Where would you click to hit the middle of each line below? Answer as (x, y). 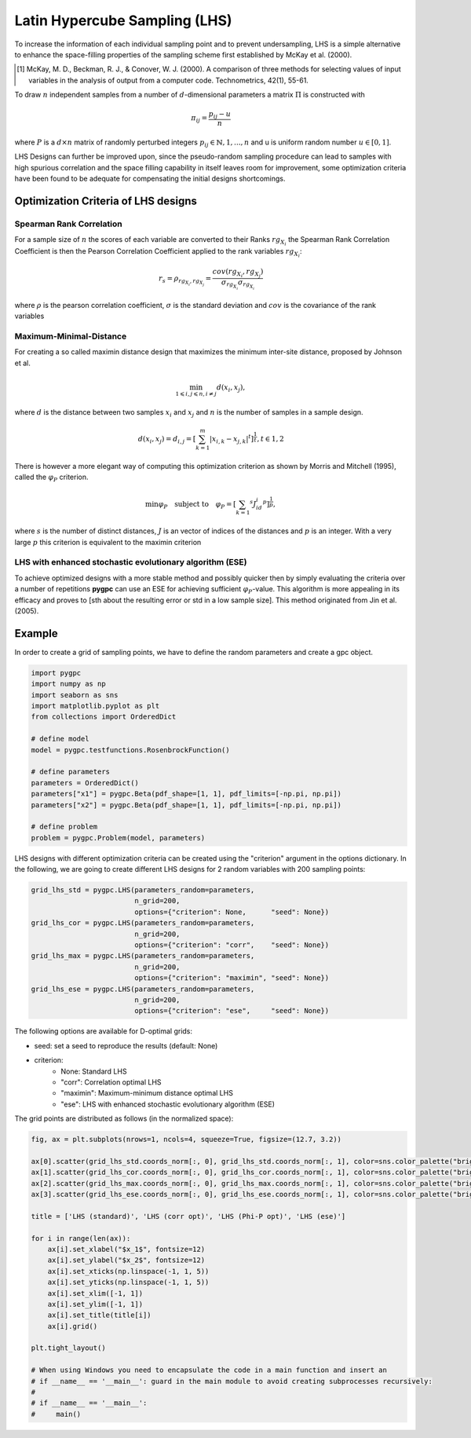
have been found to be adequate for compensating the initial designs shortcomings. (150, 179)
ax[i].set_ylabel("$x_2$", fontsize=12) (126, 1260)
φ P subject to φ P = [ (197, 505)
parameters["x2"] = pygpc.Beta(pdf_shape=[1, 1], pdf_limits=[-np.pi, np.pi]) (186, 805)
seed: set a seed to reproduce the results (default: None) (126, 1045)
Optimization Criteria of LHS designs (106, 201)
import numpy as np (68, 684)
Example (36, 633)
